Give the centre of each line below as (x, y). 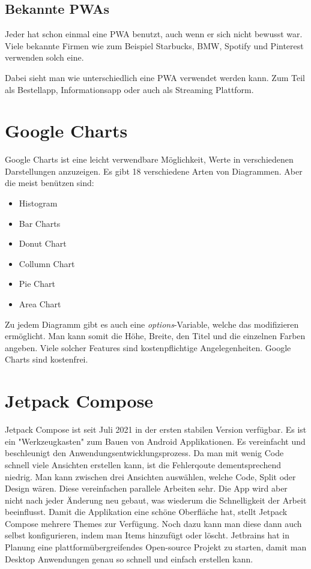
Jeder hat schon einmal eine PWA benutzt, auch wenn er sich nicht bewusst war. (154, 34)
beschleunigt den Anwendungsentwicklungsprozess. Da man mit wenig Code (144, 453)
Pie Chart (37, 284)
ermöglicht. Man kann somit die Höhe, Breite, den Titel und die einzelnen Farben (155, 336)
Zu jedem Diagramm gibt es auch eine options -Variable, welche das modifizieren (152, 324)
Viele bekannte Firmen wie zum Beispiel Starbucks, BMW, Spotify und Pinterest (154, 45)
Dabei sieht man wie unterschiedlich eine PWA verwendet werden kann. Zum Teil (155, 77)
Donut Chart (43, 243)
